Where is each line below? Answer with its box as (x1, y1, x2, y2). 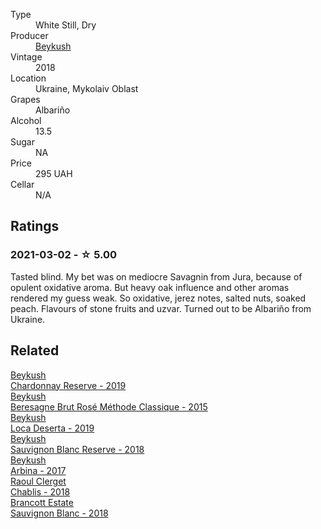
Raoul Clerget (10, 475, 67, 487)
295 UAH (35, 168, 73, 179)
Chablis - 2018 (10, 485, 71, 498)
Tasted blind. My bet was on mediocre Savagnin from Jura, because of (10, 270, 303, 283)
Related (10, 342, 60, 359)
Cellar (10, 179, 35, 190)
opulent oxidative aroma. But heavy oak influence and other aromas (10, 281, 290, 293)
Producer (10, 30, 49, 41)
